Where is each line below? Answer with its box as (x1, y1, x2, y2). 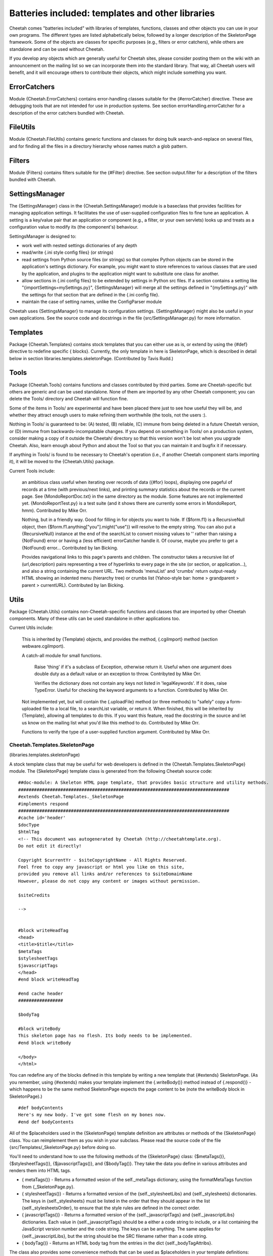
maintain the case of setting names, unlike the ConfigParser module (22, 299, 162, 305)
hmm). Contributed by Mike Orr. (22, 507, 88, 513)
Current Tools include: (9, 468, 55, 474)
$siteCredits (18, 892, 50, 898)
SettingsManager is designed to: (9, 233, 77, 239)
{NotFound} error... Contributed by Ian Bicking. (22, 545, 118, 551)
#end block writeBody (18, 1040, 71, 1045)
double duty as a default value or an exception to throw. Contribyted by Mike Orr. (34, 671, 201, 677)
